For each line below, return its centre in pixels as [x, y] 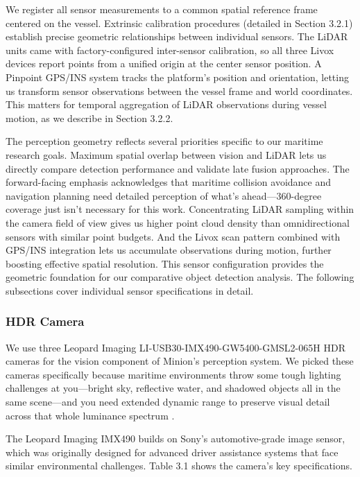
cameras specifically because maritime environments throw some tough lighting [173, 374]
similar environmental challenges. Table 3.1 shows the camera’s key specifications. [179, 466]
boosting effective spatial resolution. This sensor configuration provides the [165, 263]
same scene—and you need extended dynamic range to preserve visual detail [168, 402]
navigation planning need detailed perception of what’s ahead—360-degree [164, 195]
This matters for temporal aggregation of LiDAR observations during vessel [166, 104]
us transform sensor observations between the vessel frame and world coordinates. [179, 90]
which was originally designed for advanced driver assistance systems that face [172, 452]
